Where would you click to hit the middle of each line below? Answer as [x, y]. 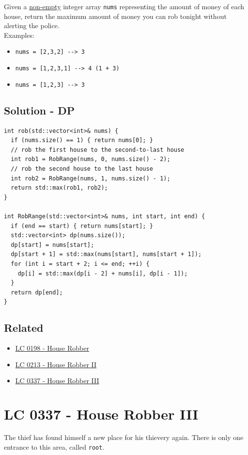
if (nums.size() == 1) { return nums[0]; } [82, 140]
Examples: [19, 35]
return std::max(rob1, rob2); [59, 188]
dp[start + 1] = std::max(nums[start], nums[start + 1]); [106, 254]
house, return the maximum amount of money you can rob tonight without [115, 16]
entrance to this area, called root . [54, 447]
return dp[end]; [37, 292]
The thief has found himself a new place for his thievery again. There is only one [124, 437]
